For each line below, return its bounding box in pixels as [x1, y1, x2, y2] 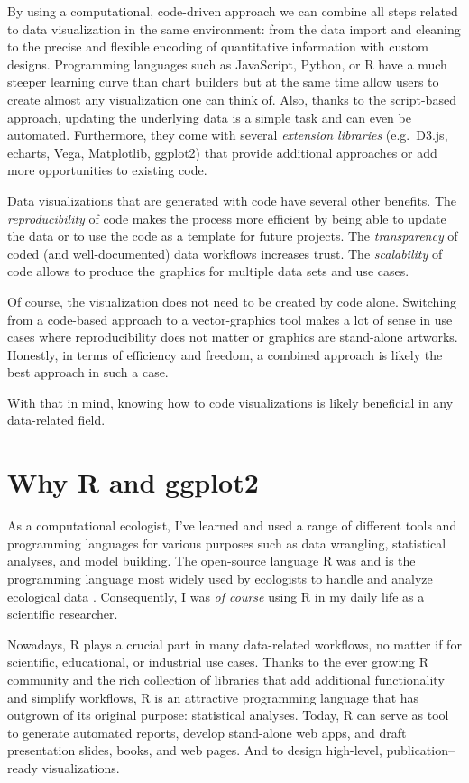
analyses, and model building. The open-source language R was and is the [7, 551, 416, 570]
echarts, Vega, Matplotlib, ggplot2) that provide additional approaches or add [7, 143, 437, 161]
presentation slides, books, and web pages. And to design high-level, [7, 741, 382, 760]
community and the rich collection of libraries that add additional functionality [7, 669, 445, 688]
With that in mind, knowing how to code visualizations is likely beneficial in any [7, 392, 454, 411]
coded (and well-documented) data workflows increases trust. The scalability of [7, 244, 443, 263]
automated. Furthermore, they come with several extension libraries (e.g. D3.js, [7, 125, 448, 144]
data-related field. [7, 410, 106, 429]
